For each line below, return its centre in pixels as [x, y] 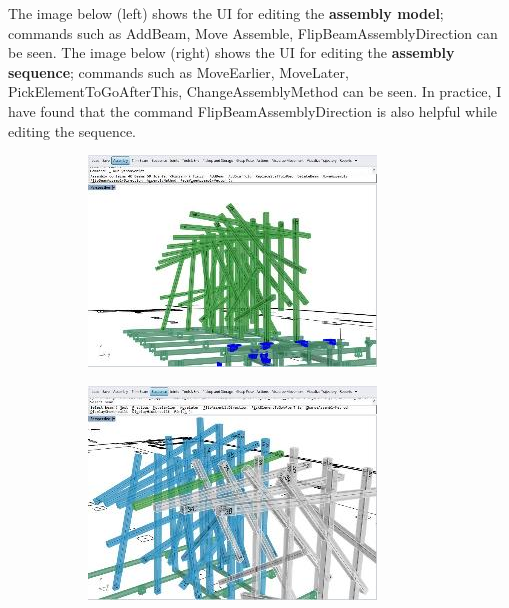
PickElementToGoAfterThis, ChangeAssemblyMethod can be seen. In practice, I [255, 91]
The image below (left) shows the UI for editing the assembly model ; [226, 13]
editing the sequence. [72, 130]
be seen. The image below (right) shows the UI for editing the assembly [231, 52]
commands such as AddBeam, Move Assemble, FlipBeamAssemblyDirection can [253, 32]
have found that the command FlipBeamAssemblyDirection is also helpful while [252, 110]
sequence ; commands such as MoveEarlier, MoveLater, [178, 71]
